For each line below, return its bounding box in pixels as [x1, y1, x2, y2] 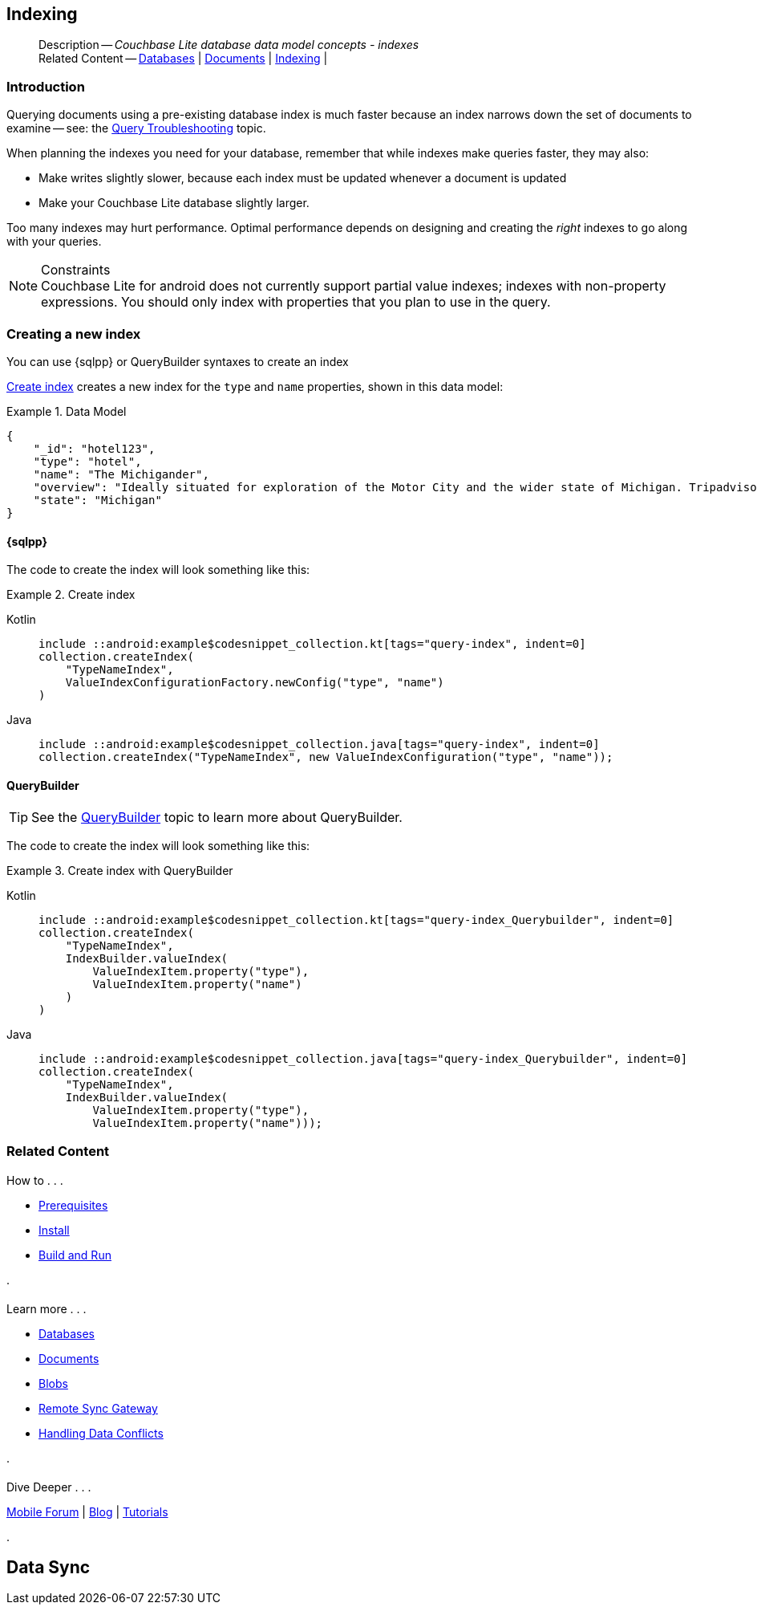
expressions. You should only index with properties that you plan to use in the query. [41, 294, 551, 311]
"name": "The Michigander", [33, 467, 209, 481]
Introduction [6, 78, 85, 95]
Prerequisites [38, 1198, 108, 1213]
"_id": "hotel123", [33, 441, 156, 455]
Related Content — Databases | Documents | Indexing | [38, 51, 328, 66]
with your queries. [6, 234, 102, 249]
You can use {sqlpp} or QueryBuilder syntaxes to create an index [6, 354, 349, 368]
